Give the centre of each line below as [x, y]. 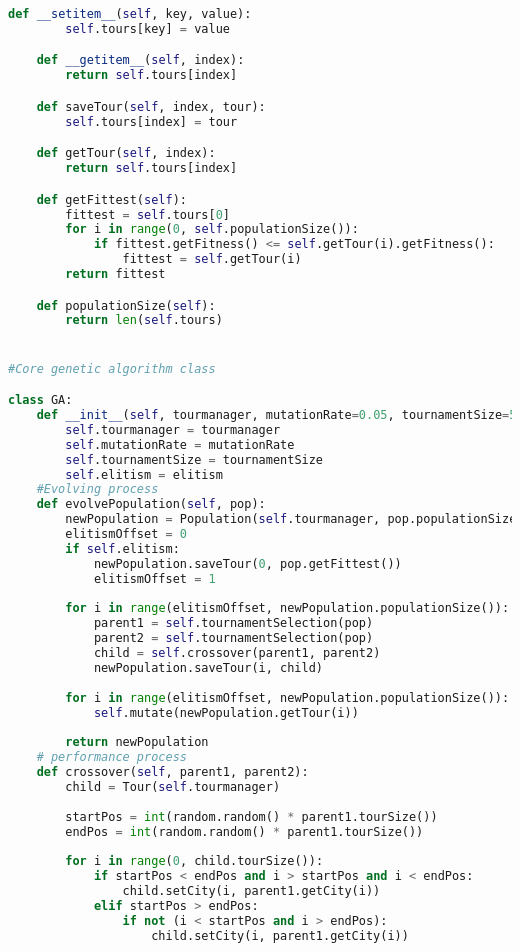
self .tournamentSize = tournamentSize [194, 459]
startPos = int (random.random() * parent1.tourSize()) [251, 816]
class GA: [40, 400]
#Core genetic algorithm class [112, 368]
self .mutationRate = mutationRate [180, 444]
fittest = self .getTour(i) [212, 259]
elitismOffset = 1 [154, 578]
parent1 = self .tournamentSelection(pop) [233, 623]
